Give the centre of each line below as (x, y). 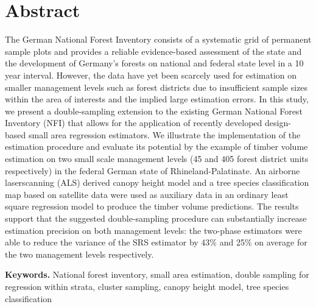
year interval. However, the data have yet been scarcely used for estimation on (151, 75)
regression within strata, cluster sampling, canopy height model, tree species (147, 286)
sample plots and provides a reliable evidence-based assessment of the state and (153, 51)
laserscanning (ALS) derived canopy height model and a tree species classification (157, 182)
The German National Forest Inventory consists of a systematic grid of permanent (158, 39)
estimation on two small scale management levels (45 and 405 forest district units (157, 159)
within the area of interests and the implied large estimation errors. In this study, (157, 99)
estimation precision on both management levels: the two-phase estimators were (153, 230)
